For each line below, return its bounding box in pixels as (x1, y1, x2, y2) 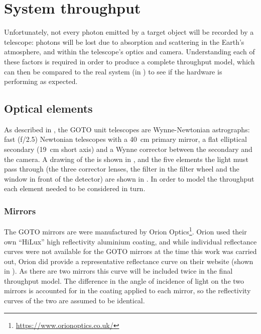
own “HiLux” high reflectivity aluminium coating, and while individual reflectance (4, 236, 257, 246)
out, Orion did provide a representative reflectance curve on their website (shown (4, 256, 253, 266)
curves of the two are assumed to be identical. (4, 295, 145, 306)
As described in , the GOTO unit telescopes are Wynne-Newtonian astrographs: (4, 124, 250, 134)
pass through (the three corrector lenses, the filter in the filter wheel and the (4, 163, 239, 174)
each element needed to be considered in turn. (4, 183, 146, 194)
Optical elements (4, 101, 93, 116)
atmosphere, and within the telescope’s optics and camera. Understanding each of (4, 46, 255, 57)
